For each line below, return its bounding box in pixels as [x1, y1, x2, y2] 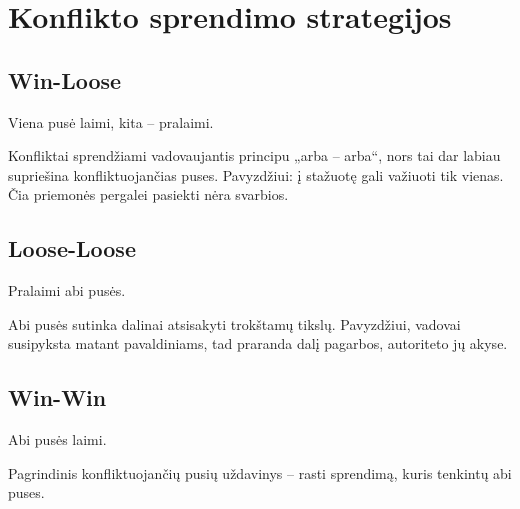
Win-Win [8, 382, 107, 413]
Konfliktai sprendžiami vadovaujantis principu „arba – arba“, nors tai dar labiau [8, 145, 501, 166]
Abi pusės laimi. [8, 429, 107, 450]
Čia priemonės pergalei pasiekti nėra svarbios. [8, 184, 289, 205]
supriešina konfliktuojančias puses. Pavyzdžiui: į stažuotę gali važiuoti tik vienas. [8, 164, 504, 185]
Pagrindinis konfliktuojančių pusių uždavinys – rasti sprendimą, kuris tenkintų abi [8, 462, 512, 483]
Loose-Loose [8, 233, 136, 264]
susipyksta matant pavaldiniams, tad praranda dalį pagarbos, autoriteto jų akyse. [8, 333, 508, 354]
